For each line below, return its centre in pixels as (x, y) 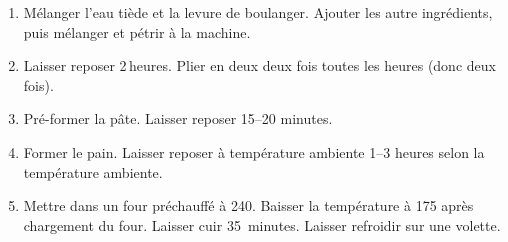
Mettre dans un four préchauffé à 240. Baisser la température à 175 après (248, 205)
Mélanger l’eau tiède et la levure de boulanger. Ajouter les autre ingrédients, (258, 12)
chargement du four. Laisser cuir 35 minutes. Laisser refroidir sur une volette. (262, 224)
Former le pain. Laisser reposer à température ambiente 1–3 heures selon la (254, 151)
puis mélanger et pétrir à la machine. (137, 31)
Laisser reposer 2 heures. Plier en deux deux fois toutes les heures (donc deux (259, 65)
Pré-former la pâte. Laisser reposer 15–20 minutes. (178, 118)
